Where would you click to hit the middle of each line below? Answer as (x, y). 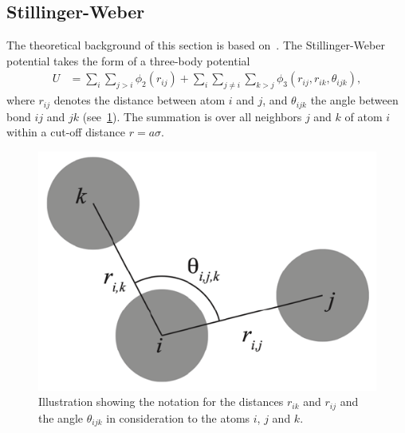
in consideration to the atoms (178, 417)
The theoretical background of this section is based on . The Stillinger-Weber (196, 45)
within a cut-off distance (66, 132)
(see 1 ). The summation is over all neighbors (192, 116)
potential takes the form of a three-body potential (128, 60)
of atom (364, 116)
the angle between (354, 100)
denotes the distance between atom (140, 100)
